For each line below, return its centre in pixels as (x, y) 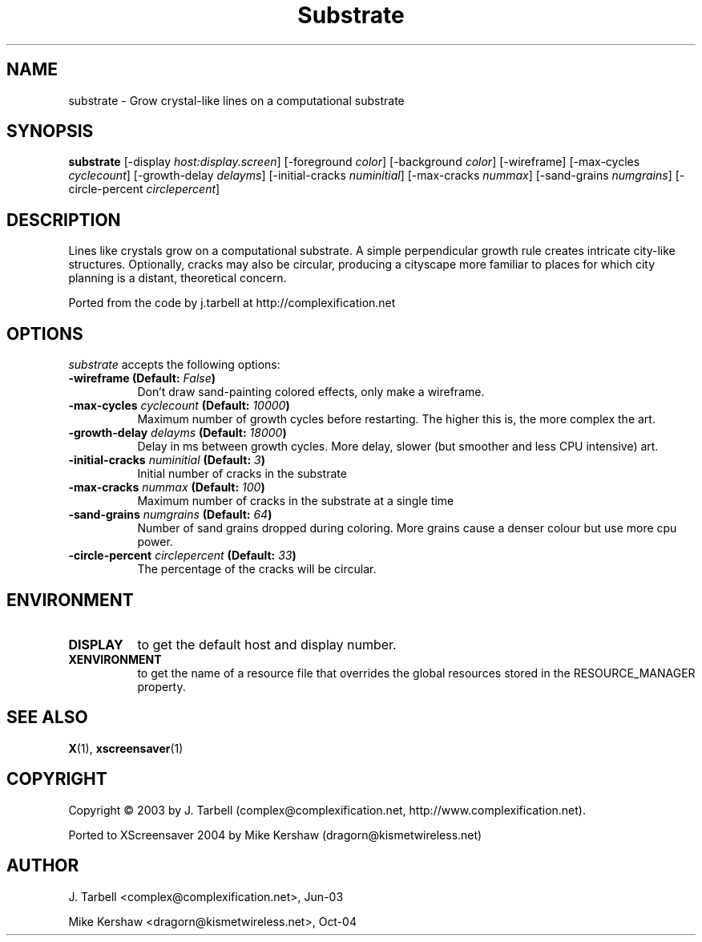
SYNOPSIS (50, 131)
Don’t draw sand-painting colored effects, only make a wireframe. (311, 392)
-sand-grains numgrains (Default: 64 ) (170, 515)
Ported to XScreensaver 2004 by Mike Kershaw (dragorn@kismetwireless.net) (275, 835)
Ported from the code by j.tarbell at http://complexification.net (232, 303)
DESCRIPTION (64, 220)
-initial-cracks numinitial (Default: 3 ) (167, 460)
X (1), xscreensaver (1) (126, 748)
